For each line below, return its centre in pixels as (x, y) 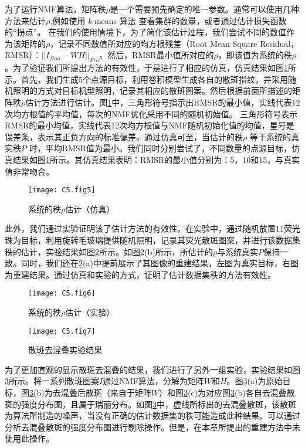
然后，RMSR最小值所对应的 (161, 55)
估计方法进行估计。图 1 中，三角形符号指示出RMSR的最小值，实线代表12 (163, 102)
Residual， (279, 43)
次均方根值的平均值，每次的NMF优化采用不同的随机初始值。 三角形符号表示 (151, 113)
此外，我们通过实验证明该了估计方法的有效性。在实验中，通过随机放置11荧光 (152, 228)
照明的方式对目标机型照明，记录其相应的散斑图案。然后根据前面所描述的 (152, 91)
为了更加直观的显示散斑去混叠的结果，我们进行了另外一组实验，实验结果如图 (152, 369)
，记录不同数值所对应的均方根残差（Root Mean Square (154, 43)
